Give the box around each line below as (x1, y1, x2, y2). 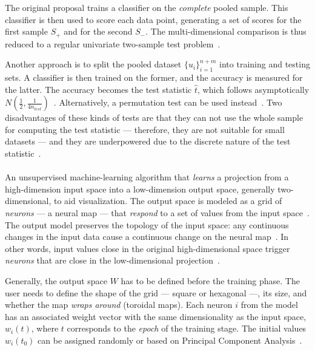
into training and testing (219, 58, 310, 70)
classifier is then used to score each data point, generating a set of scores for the (5, 13, 302, 26)
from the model (240, 298, 298, 311)
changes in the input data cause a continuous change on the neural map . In (5, 230, 289, 243)
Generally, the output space (5, 274, 108, 287)
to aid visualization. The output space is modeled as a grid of (53, 194, 282, 207)
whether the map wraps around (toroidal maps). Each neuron (5, 298, 233, 311)
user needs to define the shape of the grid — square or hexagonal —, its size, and (5, 286, 307, 299)
